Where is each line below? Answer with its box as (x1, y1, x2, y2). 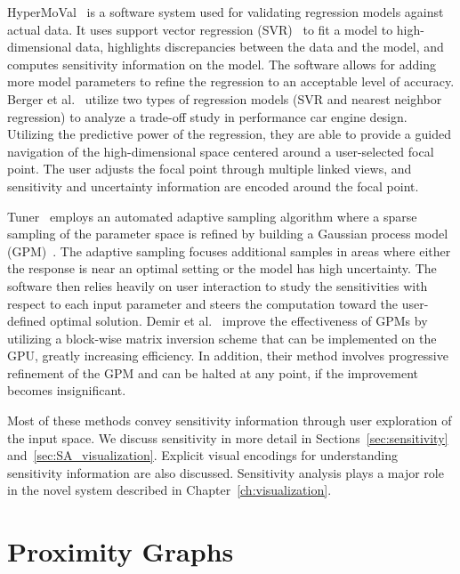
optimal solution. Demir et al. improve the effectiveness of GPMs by (50, 311, 428, 330)
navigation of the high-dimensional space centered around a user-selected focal (7, 141, 434, 160)
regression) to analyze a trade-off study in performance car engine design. (7, 107, 408, 125)
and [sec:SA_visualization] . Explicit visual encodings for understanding (7, 446, 399, 465)
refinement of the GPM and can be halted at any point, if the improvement (7, 363, 418, 382)
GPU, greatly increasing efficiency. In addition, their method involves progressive (7, 346, 448, 365)
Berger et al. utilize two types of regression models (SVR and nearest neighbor (7, 89, 442, 108)
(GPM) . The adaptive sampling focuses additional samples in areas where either (7, 241, 451, 260)
